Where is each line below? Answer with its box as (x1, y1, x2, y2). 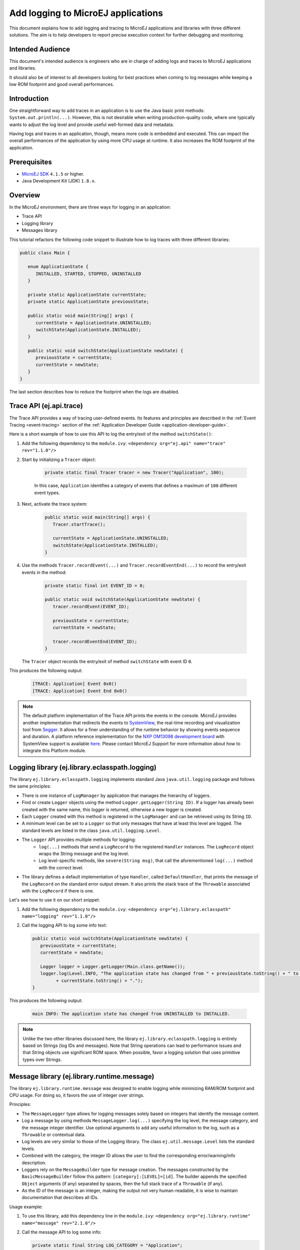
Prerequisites (9, 157, 52, 166)
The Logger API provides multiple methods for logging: (21, 836, 136, 842)
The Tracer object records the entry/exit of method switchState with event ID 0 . (21, 658, 192, 664)
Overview (9, 190, 40, 199)
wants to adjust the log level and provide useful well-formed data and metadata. (9, 121, 174, 127)
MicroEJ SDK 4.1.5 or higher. (21, 170, 84, 177)
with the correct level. (38, 864, 83, 870)
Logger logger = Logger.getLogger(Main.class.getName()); (40, 964, 185, 969)
